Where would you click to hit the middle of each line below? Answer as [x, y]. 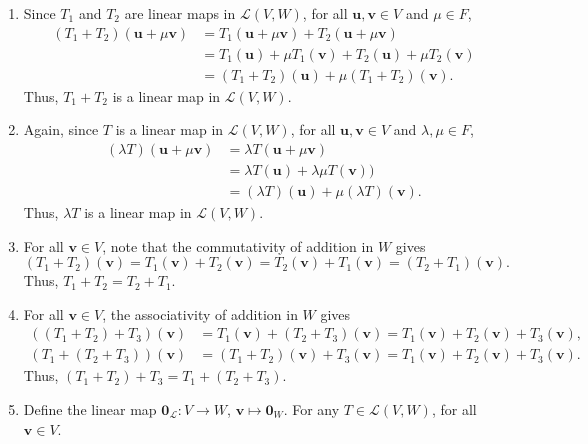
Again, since [61, 129]
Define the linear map [90, 409]
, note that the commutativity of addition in [238, 245]
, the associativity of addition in [200, 313]
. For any [311, 409]
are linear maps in [180, 13]
